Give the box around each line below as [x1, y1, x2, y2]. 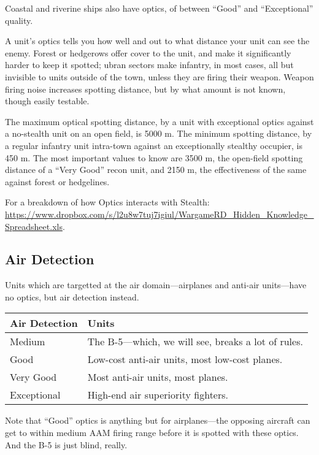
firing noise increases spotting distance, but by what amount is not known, [5, 82, 286, 95]
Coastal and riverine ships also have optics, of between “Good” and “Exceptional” [5, 2, 313, 14]
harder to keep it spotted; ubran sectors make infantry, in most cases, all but [5, 58, 294, 71]
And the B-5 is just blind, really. [5, 438, 128, 451]
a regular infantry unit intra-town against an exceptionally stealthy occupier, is [5, 139, 303, 151]
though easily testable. [5, 94, 90, 107]
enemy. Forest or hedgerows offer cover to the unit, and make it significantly [5, 46, 291, 59]
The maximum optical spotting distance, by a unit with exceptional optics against [5, 115, 314, 128]
